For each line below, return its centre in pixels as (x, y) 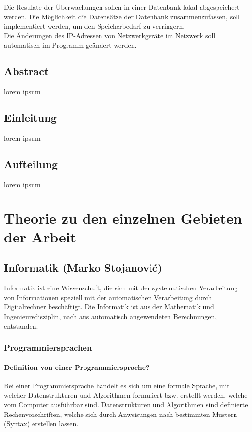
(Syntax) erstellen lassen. (41, 424)
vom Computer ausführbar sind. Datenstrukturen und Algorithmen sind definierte (126, 404)
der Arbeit (40, 236)
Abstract (26, 71)
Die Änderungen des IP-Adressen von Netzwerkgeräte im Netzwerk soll (110, 35)
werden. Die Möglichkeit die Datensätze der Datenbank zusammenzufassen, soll (122, 16)
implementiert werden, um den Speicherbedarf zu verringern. (94, 26)
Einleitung (30, 118)
